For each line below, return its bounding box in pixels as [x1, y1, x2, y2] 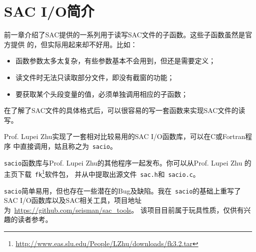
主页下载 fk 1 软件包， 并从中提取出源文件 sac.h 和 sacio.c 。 [4, 168, 200, 179]
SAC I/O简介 [4, 1, 95, 21]
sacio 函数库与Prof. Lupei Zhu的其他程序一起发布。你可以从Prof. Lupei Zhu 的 [4, 157, 252, 168]
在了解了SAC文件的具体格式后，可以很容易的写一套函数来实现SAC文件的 [4, 105, 238, 115]
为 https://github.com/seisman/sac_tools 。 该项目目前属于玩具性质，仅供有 [4, 204, 244, 215]
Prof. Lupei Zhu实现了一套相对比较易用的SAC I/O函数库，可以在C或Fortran [4, 131, 245, 141]
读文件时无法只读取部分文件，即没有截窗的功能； [15, 72, 174, 82]
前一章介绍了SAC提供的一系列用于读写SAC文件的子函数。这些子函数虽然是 [4, 29, 245, 40]
